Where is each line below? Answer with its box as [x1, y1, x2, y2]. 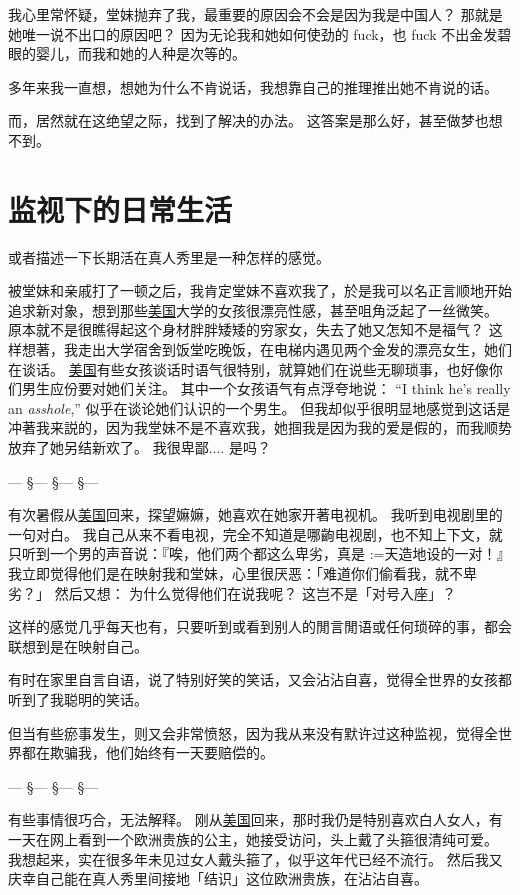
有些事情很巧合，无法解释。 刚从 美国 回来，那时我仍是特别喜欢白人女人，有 [8, 809, 503, 830]
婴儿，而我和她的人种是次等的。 [35, 43, 246, 64]
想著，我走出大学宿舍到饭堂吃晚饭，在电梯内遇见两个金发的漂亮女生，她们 [21, 339, 512, 360]
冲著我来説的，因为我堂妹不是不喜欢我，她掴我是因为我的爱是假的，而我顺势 [8, 417, 512, 438]
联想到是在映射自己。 [8, 635, 148, 656]
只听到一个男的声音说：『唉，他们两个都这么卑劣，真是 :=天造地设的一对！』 [8, 543, 511, 564]
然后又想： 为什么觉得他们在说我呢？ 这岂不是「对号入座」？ [54, 582, 456, 603]
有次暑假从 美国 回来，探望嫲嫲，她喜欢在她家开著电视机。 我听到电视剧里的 [8, 504, 503, 525]
